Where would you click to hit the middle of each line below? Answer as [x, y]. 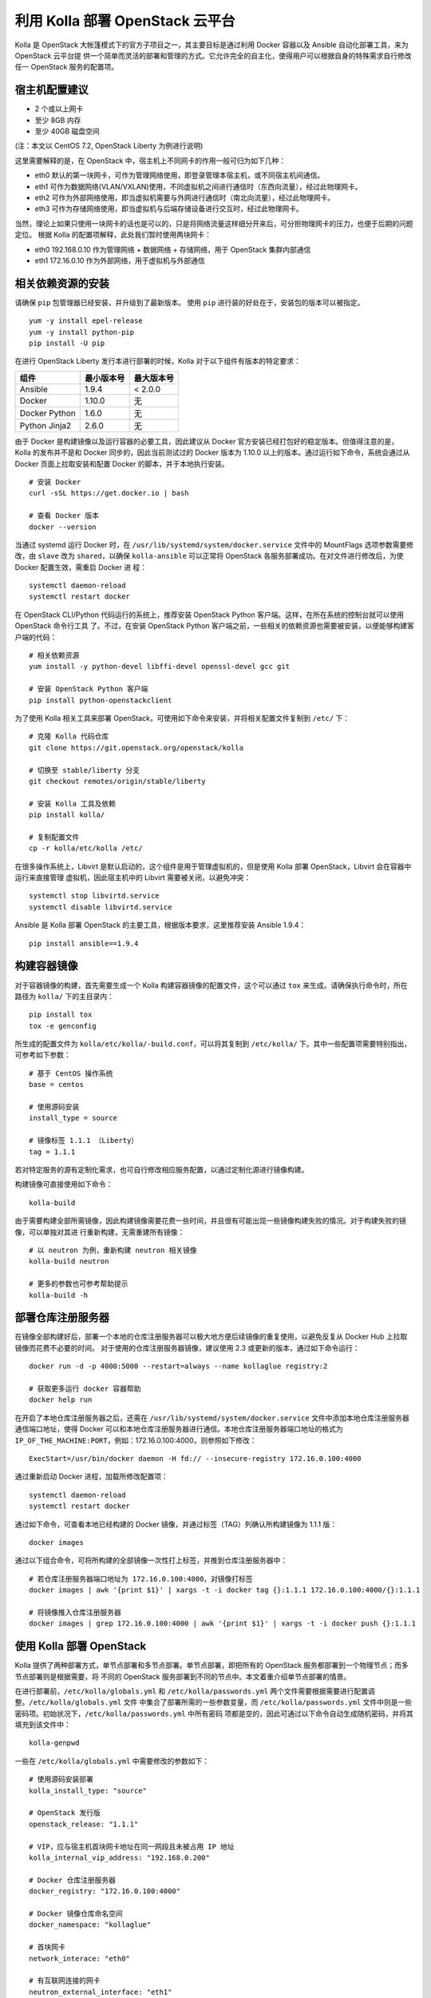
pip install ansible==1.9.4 [84, 943]
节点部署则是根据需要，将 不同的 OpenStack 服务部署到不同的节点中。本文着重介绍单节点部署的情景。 [183, 1676]
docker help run [61, 1400]
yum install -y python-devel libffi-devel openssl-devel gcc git [160, 667]
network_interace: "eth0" [80, 1958]
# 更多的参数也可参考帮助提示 [79, 1284]
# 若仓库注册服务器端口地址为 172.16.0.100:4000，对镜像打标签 [141, 1579]
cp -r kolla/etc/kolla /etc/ [86, 848]
